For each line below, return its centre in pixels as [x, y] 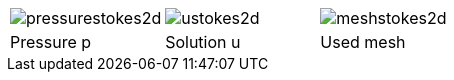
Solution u [203, 42]
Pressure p [51, 42]
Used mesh [363, 42]
